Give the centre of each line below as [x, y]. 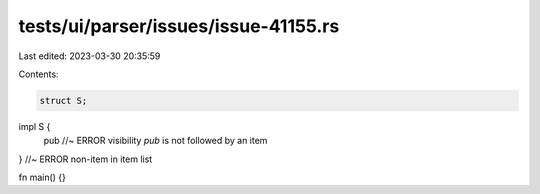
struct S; [63, 100]
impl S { [34, 126]
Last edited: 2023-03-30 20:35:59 [89, 56]
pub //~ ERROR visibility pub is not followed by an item [155, 141]
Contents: [38, 74]
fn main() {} [42, 177]
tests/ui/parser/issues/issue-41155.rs [179, 26]
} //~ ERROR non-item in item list [85, 159]
